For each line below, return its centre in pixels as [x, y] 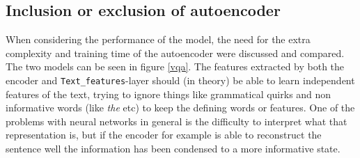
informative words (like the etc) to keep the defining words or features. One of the [180, 108]
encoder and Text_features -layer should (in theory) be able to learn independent [180, 80]
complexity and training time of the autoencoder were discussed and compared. [175, 53]
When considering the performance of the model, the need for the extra [158, 39]
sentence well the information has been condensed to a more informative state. [173, 149]
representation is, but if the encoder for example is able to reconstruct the [164, 135]
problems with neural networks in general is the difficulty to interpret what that [177, 121]
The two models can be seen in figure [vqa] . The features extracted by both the [175, 66]
